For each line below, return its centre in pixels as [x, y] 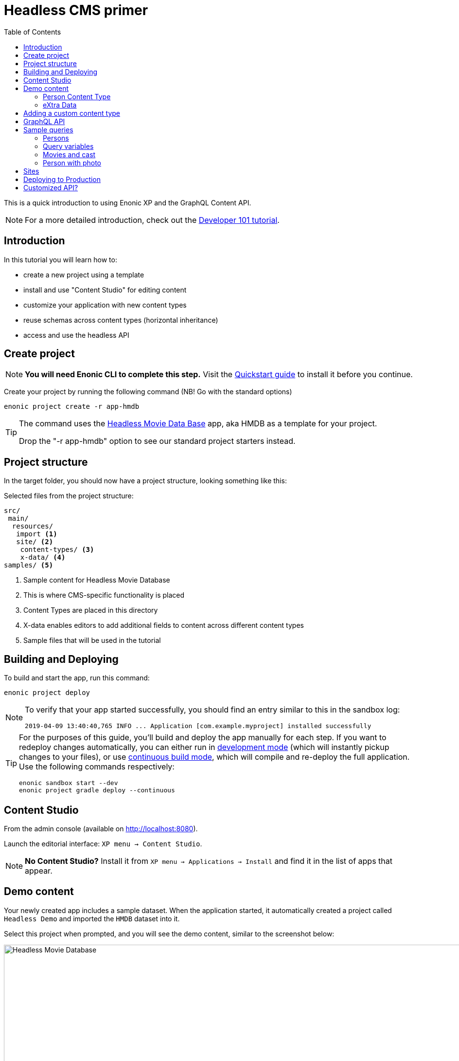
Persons [56, 138]
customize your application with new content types [105, 305]
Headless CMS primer [76, 10]
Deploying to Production [62, 179]
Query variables [68, 146]
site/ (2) [35, 542]
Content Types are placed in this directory [91, 610]
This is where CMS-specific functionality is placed [104, 595]
